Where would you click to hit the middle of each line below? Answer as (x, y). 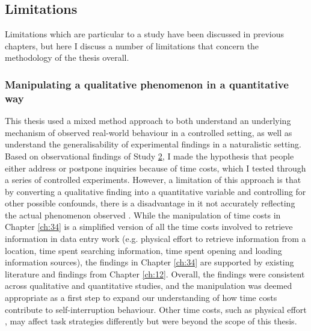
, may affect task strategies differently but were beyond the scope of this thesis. (151, 321)
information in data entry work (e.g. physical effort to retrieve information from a (155, 239)
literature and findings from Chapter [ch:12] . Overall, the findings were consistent (155, 274)
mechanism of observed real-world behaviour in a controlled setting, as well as (149, 132)
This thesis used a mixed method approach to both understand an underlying (148, 121)
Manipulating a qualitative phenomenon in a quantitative (147, 84)
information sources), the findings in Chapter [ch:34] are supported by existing (149, 262)
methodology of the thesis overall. (67, 57)
